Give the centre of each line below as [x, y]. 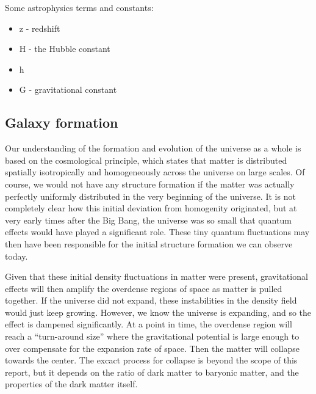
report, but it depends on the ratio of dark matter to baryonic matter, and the [152, 372]
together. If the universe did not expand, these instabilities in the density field [151, 300]
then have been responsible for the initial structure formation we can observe [149, 243]
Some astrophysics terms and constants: [79, 7]
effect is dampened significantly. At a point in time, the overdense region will [149, 324]
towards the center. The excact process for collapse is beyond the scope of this [151, 360]
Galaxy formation [62, 122]
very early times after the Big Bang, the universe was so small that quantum [148, 220]
